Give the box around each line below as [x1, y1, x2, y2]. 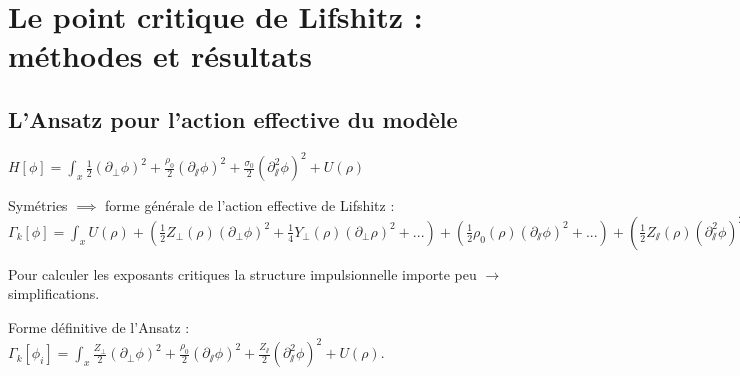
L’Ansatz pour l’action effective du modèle [8, 103, 458, 134]
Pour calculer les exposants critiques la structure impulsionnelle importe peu [8, 263, 477, 284]
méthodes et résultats [8, 35, 313, 76]
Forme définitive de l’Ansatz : [8, 317, 190, 338]
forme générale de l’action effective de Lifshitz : [105, 195, 395, 216]
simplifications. [8, 283, 100, 304]
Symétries [8, 195, 68, 216]
